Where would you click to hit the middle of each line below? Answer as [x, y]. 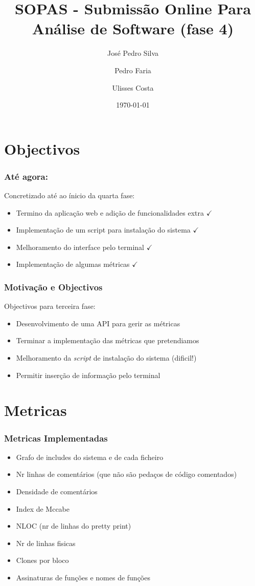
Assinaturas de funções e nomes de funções [83, 577]
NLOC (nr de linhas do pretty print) [74, 526]
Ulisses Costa [133, 87]
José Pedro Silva [133, 53]
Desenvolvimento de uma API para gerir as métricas [98, 323]
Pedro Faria [133, 70]
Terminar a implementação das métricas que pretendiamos [108, 340]
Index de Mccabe [43, 508]
